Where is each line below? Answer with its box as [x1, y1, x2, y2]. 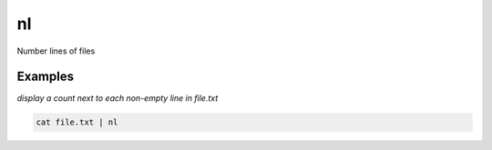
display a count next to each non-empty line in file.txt [16, 93, 219, 104]
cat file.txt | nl [36, 117, 118, 127]
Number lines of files [16, 45, 96, 56]
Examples [16, 69, 75, 85]
